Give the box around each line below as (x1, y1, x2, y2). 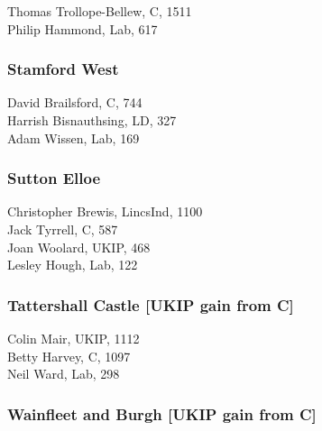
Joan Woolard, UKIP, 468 (7, 237, 151, 256)
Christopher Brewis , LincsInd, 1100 (7, 202, 203, 221)
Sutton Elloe (7, 167, 101, 189)
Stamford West (7, 58, 119, 80)
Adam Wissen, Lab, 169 (7, 128, 140, 147)
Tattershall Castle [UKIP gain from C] (7, 293, 294, 316)
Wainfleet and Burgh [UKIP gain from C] (7, 402, 317, 425)
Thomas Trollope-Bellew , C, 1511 (7, 2, 192, 20)
